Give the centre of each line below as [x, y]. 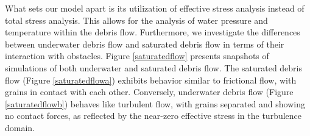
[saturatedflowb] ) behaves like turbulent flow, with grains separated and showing [155, 103]
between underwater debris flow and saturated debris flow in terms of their [145, 44]
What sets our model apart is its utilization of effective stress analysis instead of [155, 8]
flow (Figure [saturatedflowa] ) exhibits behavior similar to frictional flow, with [151, 80]
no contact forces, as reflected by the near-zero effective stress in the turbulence [153, 116]
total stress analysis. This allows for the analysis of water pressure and [136, 20]
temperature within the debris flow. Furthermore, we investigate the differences [153, 32]
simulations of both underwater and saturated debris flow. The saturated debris [154, 67]
